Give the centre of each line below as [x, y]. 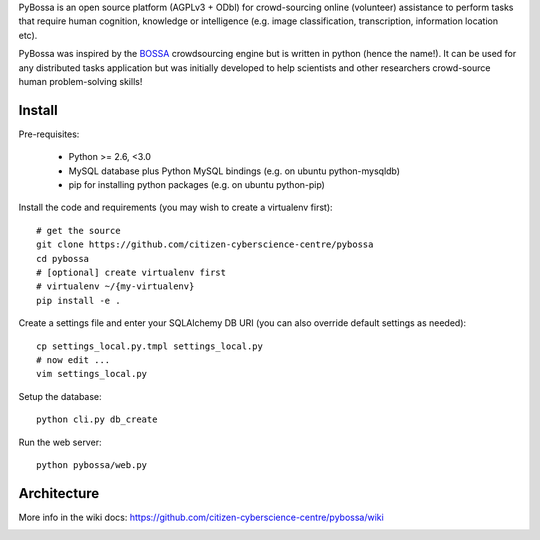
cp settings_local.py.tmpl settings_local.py [150, 346]
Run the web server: [60, 442]
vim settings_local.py [92, 374]
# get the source [78, 230]
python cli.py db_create [97, 419]
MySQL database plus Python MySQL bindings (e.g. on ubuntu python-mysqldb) [234, 171]
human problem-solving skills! [80, 81]
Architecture [59, 493]
